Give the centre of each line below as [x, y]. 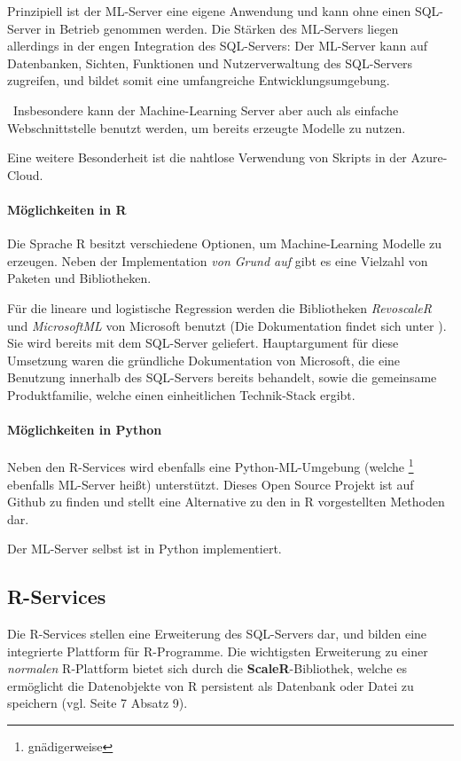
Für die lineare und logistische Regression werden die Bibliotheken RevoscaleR [220, 307]
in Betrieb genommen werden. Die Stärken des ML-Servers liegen [222, 28]
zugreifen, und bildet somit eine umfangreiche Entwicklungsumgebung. [199, 80]
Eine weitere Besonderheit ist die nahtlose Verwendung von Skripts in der [207, 157]
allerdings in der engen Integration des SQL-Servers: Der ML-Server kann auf [218, 46]
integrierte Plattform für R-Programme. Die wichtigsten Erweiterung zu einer [218, 651]
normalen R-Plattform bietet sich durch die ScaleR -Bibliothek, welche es [207, 668]
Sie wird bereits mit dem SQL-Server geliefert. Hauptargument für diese [203, 343]
